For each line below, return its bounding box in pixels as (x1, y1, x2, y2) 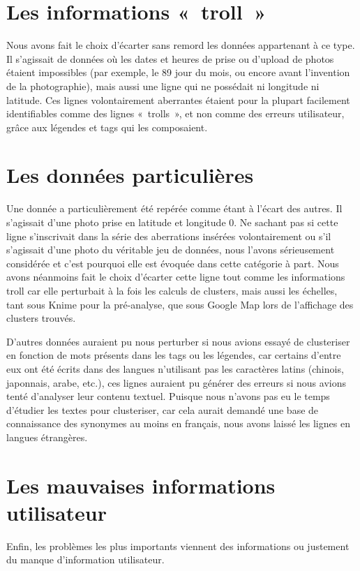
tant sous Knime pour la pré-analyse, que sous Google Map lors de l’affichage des (6, 297, 354, 311)
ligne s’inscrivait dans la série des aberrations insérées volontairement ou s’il (6, 228, 331, 243)
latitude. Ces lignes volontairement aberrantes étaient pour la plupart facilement (6, 92, 350, 107)
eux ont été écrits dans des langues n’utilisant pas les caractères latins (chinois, (6, 361, 344, 376)
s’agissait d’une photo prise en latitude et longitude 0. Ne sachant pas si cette (6, 215, 338, 229)
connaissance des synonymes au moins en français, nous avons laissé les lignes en (6, 416, 350, 431)
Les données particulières (6, 161, 254, 189)
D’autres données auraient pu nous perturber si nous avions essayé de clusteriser (6, 334, 350, 348)
